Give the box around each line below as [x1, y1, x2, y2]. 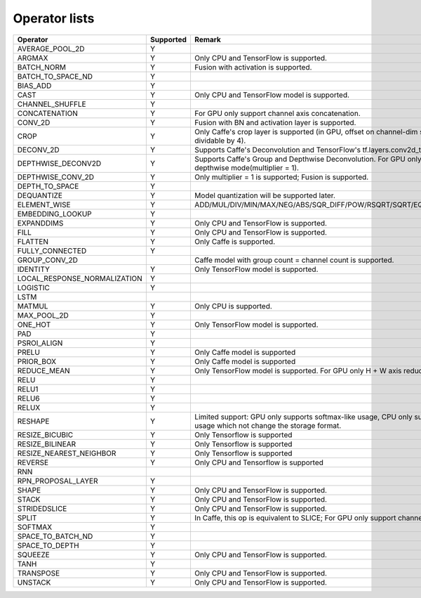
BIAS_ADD [17, 81, 52, 91]
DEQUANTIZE [17, 190, 63, 200]
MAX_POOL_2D [17, 310, 69, 320]
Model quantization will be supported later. [194, 190, 336, 200]
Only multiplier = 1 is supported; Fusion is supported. [194, 172, 369, 182]
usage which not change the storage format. [194, 420, 342, 430]
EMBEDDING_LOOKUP [17, 209, 93, 219]
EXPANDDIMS [17, 218, 64, 228]
